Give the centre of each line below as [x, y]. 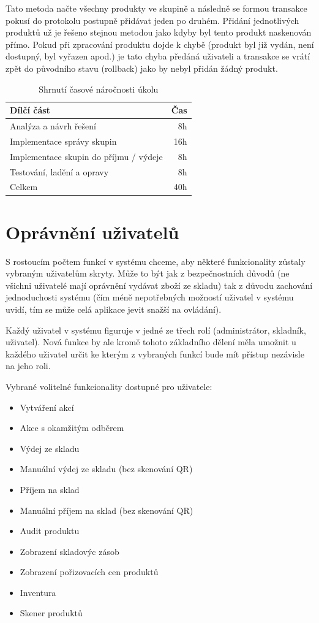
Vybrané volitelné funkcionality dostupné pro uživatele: [109, 386]
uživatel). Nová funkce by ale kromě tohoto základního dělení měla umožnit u [151, 342]
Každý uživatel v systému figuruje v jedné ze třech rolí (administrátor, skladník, [156, 330]
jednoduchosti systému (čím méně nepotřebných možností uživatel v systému [150, 297]
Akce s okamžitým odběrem [72, 428]
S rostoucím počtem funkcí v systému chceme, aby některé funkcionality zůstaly [156, 261]
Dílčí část [30, 110]
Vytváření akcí [47, 407]
